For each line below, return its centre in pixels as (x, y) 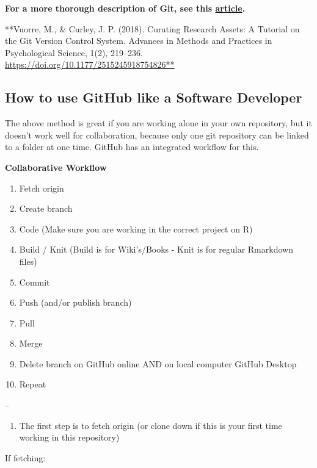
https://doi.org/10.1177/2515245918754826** (90, 64)
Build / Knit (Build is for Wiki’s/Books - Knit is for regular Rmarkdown (156, 249)
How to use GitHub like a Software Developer (154, 97)
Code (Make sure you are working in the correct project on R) (136, 229)
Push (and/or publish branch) (75, 302)
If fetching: (25, 457)
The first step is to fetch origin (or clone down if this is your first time (151, 425)
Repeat (33, 384)
